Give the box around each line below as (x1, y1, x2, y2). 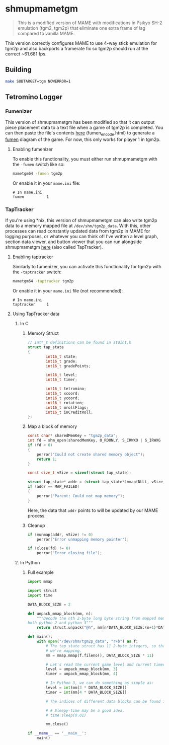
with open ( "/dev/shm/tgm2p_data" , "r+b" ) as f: (37, 639, 138, 644)
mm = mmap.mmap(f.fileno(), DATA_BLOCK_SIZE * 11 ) (45, 653, 154, 658)
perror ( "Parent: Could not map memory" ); (37, 493, 125, 498)
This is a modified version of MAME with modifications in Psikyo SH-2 (17, 20, 162, 26)
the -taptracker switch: (12, 269, 62, 275)
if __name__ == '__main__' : (27, 731, 87, 736)
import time (27, 592, 53, 598)
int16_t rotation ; (45, 400, 84, 405)
